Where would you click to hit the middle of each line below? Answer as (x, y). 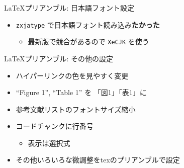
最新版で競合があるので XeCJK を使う (88, 41)
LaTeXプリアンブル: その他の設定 (59, 58)
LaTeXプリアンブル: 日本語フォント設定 (69, 8)
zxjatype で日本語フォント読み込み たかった (88, 24)
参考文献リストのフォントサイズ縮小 (76, 109)
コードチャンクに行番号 (55, 126)
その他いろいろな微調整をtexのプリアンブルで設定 (98, 160)
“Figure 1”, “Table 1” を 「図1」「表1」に (81, 92)
